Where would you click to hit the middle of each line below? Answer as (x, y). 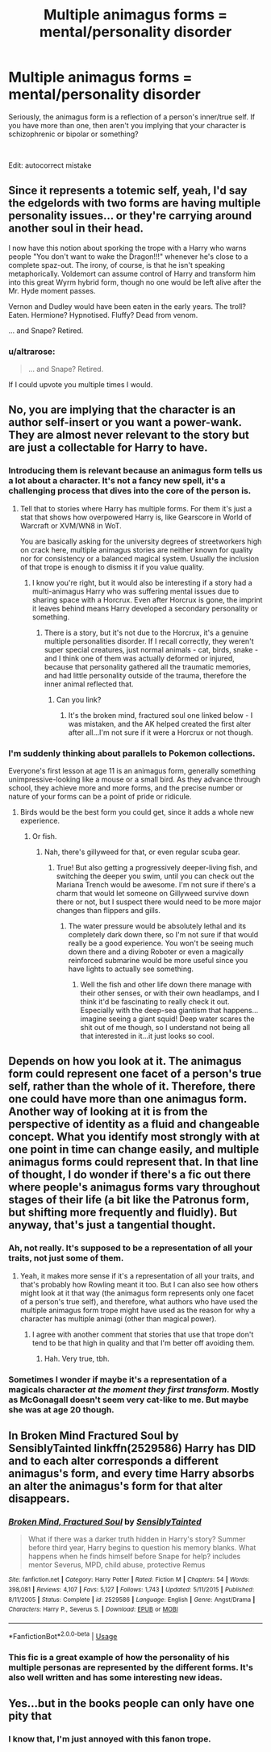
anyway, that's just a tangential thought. (112, 1225)
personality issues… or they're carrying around (130, 216)
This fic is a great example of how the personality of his (119, 1657)
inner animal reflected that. (89, 684)
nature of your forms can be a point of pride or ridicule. (100, 797)
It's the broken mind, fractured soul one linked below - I (161, 715)
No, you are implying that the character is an (122, 410)
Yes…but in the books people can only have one (131, 1703)
